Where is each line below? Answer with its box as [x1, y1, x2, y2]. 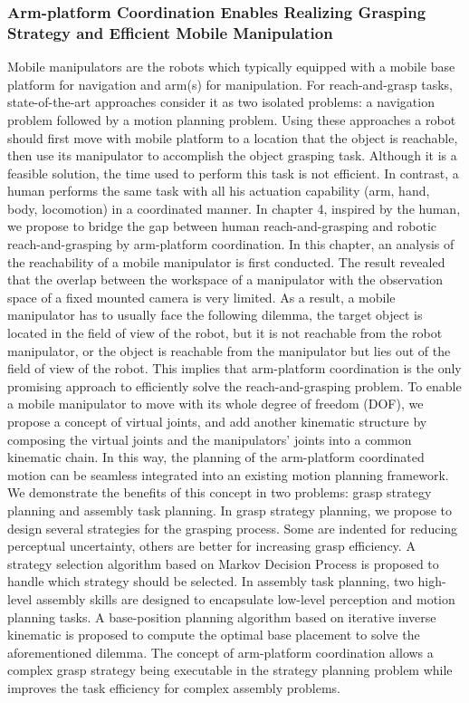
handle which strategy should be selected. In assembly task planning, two [7, 572, 414, 591]
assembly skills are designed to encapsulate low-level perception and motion [35, 589, 455, 608]
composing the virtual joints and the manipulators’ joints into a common [7, 429, 412, 448]
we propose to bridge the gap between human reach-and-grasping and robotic [7, 217, 437, 236]
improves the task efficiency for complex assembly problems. [7, 678, 340, 697]
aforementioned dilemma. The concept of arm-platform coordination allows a [7, 642, 434, 661]
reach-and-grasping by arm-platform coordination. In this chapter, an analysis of [7, 235, 455, 254]
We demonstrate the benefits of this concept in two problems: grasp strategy [7, 483, 432, 502]
